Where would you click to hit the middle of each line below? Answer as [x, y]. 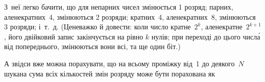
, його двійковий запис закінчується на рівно [74, 36]
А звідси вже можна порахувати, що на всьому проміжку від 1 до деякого [119, 63]
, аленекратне [222, 27]
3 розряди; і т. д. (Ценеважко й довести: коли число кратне [98, 27]
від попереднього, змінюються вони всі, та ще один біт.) [92, 46]
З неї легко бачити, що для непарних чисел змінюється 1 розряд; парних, [119, 7]
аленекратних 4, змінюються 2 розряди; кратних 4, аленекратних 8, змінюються [130, 16]
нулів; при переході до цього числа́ [206, 36]
